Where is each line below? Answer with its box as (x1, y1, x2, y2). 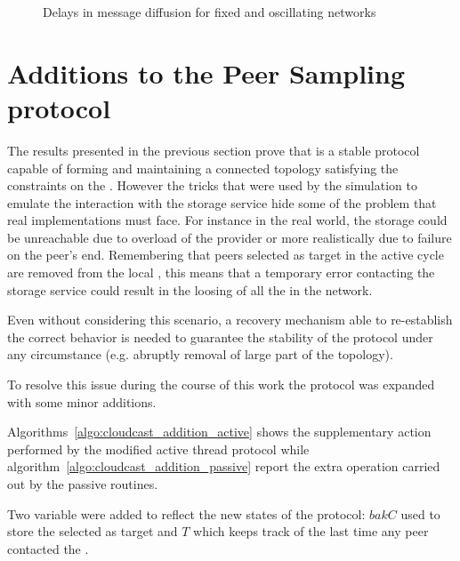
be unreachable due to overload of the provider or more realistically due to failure (7, 228, 452, 246)
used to (400, 504, 440, 523)
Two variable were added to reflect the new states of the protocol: (7, 504, 366, 523)
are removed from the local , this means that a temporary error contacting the (7, 263, 435, 282)
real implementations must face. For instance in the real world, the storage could (7, 211, 448, 229)
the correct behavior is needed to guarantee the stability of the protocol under (7, 327, 433, 346)
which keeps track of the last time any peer (193, 522, 429, 541)
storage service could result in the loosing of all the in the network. (7, 280, 373, 299)
